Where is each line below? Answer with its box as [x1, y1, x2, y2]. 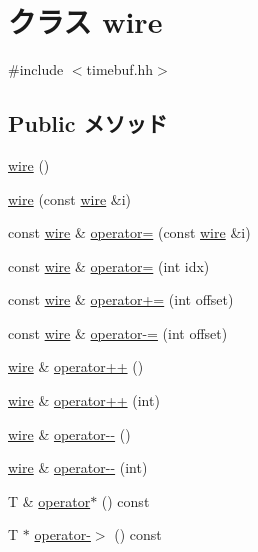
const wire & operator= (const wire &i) [8, 222, 251, 243]
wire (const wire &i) [8, 188, 132, 209]
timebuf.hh [86, 59, 154, 80]
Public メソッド [8, 108, 168, 139]
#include [8, 59, 64, 80]
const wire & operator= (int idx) [8, 255, 210, 276]
